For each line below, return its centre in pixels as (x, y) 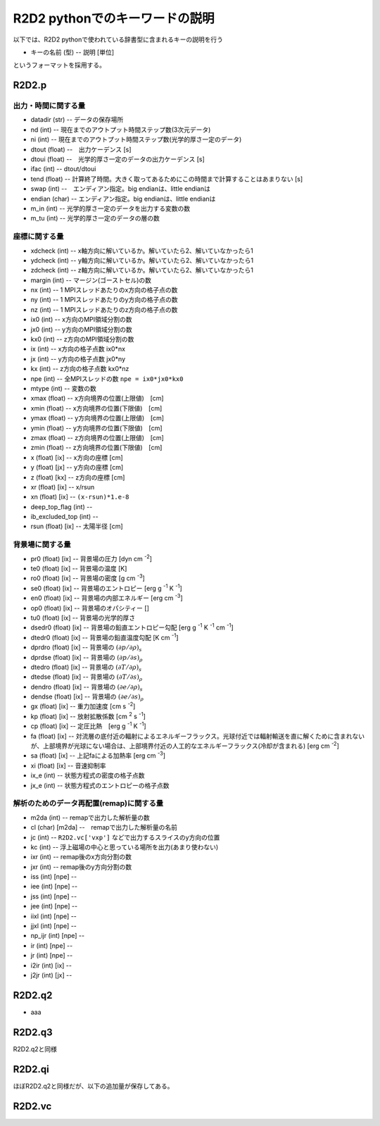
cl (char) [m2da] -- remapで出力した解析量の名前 (104, 827)
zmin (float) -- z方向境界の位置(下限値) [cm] (96, 448)
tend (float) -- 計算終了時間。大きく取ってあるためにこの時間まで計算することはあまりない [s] (167, 179)
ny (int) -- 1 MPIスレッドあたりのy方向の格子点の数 (104, 300)
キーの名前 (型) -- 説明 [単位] (72, 52)
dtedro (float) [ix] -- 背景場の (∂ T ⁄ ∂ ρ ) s (86, 668)
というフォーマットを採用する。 (59, 65)
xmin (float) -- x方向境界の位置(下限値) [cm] (96, 408)
